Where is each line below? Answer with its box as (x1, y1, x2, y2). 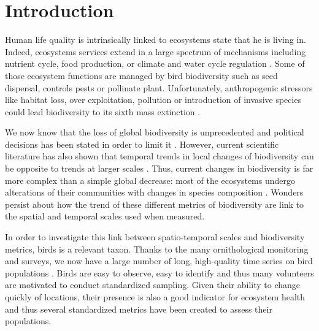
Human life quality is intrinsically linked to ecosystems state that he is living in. (5, 33, 306, 46)
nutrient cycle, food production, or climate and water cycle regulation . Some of (5, 57, 305, 70)
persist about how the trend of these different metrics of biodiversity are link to (5, 197, 304, 210)
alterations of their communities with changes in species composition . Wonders (5, 186, 304, 199)
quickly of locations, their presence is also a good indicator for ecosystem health (5, 291, 306, 303)
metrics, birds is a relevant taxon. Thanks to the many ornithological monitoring (5, 242, 309, 255)
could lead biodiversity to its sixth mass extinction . (5, 105, 201, 118)
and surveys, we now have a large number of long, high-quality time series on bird (5, 254, 313, 267)
